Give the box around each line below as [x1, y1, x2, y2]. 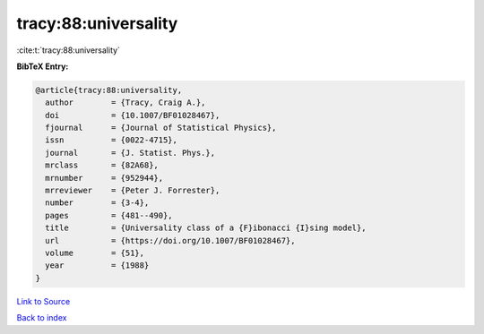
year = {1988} [45, 261, 150, 270]
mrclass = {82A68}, [45, 160, 159, 170]
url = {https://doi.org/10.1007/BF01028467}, [45, 236, 296, 245]
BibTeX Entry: [16, 61, 69, 72]
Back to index [16, 313, 67, 323]
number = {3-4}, [45, 198, 150, 208]
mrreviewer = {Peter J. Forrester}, [45, 185, 220, 196]
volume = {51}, [45, 248, 145, 258]
